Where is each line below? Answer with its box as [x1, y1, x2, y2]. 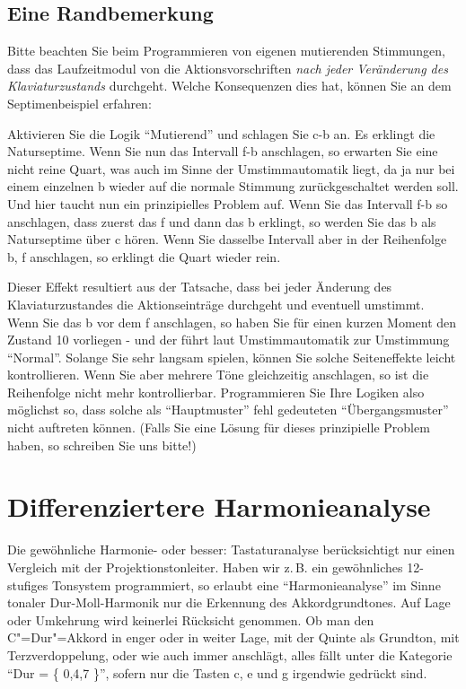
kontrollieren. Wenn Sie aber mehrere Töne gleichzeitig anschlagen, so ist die [7, 365, 429, 384]
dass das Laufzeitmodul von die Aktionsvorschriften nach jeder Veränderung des [7, 58, 448, 77]
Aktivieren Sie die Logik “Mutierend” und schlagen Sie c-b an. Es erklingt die [7, 124, 435, 143]
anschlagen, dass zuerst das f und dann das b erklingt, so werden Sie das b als [7, 212, 436, 231]
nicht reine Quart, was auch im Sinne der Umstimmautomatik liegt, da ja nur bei [7, 159, 455, 178]
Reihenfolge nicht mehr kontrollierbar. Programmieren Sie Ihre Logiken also [7, 382, 425, 401]
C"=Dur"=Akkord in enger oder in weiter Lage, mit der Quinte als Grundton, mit [7, 628, 460, 647]
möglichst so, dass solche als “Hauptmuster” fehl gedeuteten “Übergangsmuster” [7, 400, 449, 419]
